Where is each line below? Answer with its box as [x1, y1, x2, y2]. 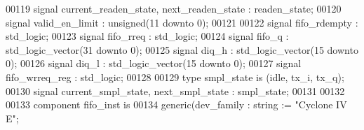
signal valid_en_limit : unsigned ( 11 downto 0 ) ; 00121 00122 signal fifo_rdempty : [6, 15, 358, 29]
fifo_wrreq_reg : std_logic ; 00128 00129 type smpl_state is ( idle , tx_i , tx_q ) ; [6, 69, 344, 84]
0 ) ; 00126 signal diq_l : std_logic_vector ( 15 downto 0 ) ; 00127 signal [6, 56, 302, 71]
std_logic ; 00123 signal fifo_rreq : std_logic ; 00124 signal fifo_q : [6, 29, 289, 43]
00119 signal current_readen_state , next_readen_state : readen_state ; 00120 [6, 1, 342, 15]
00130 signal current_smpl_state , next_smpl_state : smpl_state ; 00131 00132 [6, 83, 345, 98]
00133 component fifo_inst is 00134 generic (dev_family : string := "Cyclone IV [6, 97, 347, 112]
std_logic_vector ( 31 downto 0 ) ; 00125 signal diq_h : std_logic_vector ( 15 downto [6, 42, 358, 57]
